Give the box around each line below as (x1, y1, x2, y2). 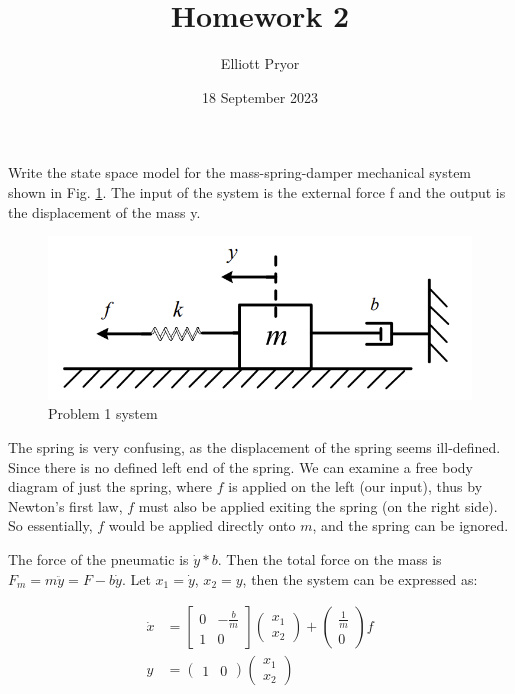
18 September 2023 (202, 86, 318, 107)
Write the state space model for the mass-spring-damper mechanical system (8, 162, 472, 183)
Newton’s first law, (8, 495, 123, 516)
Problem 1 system (48, 403, 158, 424)
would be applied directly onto (108, 515, 296, 536)
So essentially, (8, 515, 93, 536)
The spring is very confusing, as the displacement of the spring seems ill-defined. (8, 437, 501, 458)
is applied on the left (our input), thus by (228, 476, 483, 497)
